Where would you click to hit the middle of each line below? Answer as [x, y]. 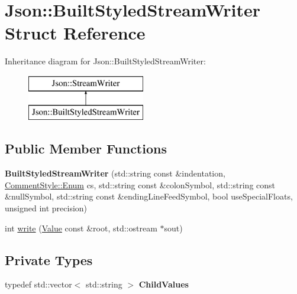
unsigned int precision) [46, 208]
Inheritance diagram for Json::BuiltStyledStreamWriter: [105, 61]
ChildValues [164, 284]
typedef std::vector [38, 284]
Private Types [49, 259]
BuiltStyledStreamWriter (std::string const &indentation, [115, 173]
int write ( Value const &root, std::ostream [81, 228]
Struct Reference [75, 33]
